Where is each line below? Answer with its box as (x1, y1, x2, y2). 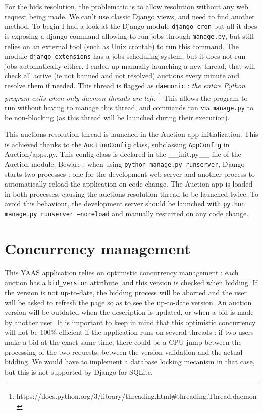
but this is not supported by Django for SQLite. (5, 366, 153, 377)
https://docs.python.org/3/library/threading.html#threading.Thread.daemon (16, 391, 257, 401)
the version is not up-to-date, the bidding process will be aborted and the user (5, 287, 247, 298)
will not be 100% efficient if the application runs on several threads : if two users (5, 327, 254, 337)
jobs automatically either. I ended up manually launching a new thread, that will (5, 60, 255, 71)
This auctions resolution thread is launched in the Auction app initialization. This (5, 129, 258, 140)
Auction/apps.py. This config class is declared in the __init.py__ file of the (5, 149, 241, 159)
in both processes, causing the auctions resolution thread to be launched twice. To (5, 188, 259, 199)
